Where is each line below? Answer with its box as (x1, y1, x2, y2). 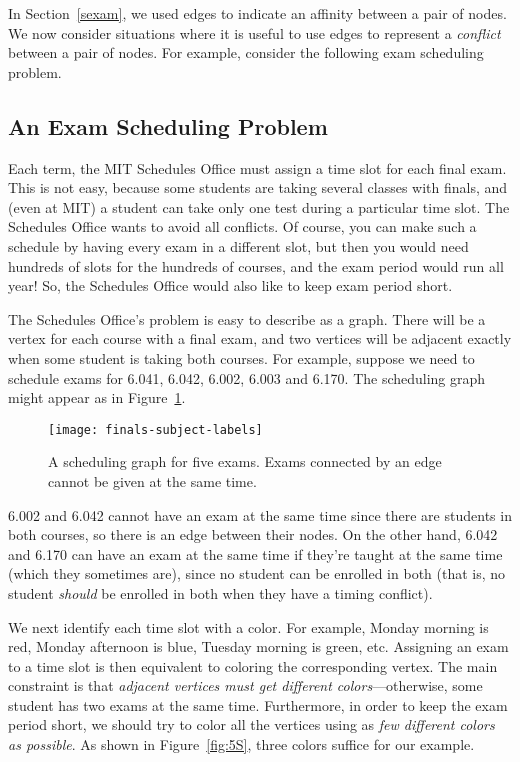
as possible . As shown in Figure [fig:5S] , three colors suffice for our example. (8, 734, 475, 755)
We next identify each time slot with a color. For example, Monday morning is (8, 616, 489, 637)
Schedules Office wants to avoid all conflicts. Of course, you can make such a (8, 216, 477, 237)
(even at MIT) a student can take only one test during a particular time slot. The (8, 196, 510, 217)
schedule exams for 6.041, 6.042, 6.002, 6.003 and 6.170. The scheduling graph (8, 367, 486, 388)
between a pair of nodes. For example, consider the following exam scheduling (8, 42, 484, 63)
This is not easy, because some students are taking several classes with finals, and (8, 177, 508, 198)
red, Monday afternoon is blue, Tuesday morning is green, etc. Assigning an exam (8, 636, 509, 657)
